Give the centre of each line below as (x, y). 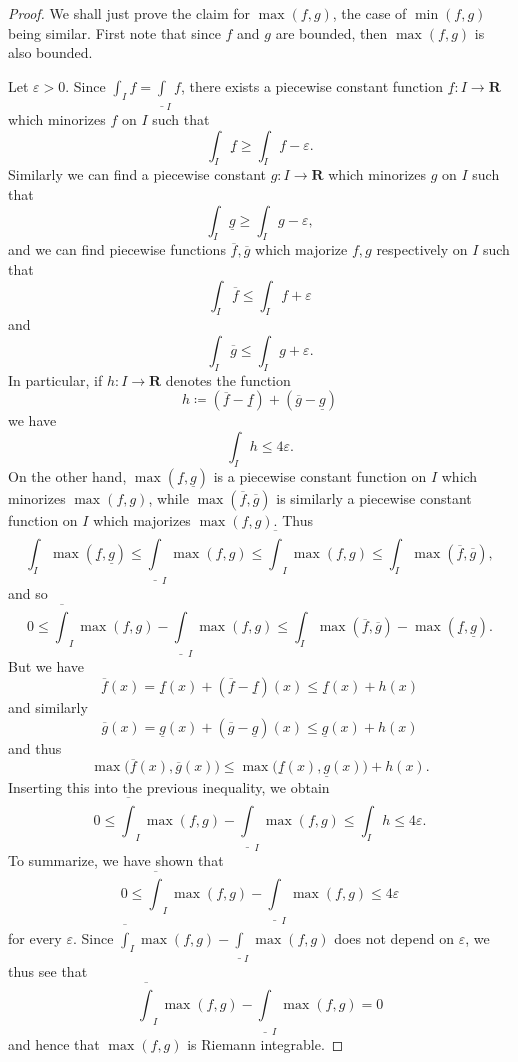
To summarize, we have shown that (116, 859)
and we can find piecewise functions (117, 249)
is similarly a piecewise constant (374, 497)
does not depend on (394, 937)
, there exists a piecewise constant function (311, 85)
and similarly (48, 706)
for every (35, 937)
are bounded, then (331, 32)
